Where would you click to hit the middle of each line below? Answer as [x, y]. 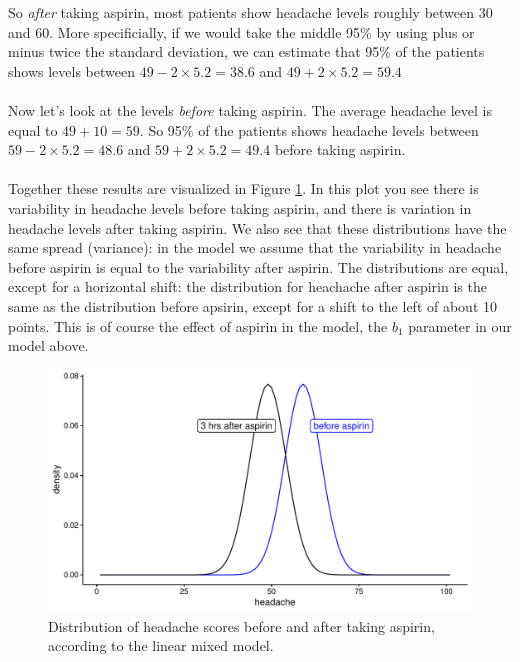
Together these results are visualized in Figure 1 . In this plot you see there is [243, 188]
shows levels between [71, 70]
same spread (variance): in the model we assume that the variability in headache [255, 247]
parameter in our [460, 325]
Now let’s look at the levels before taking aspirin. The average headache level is [250, 109]
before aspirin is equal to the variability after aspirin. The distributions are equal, [258, 266]
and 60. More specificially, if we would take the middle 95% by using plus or [241, 31]
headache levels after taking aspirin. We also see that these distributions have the [257, 227]
